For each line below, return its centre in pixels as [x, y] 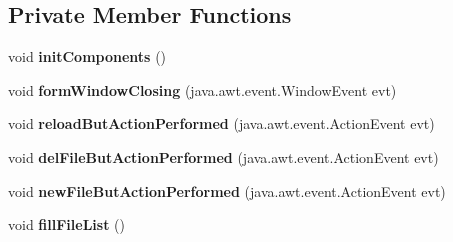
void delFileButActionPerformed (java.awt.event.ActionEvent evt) [223, 156]
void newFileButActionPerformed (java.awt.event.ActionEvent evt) [227, 190]
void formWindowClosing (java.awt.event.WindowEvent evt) [202, 89]
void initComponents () [87, 56]
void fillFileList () [66, 224]
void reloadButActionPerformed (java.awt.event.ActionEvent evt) [221, 123]
